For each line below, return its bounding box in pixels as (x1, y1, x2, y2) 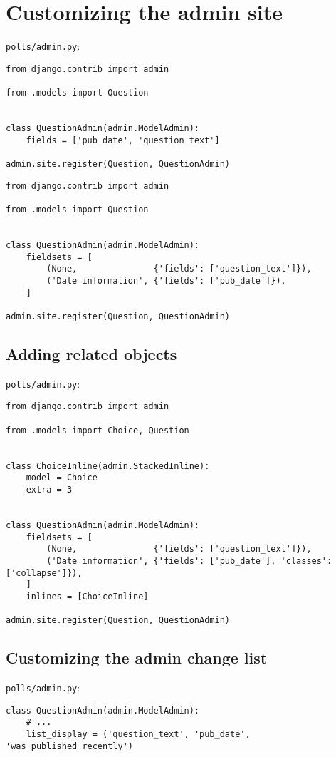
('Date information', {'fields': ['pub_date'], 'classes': (46, 555, 332, 566)
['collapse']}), (6, 567, 83, 578)
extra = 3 (26, 485, 73, 495)
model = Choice (26, 473, 98, 483)
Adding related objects (6, 342, 177, 364)
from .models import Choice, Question (6, 425, 189, 436)
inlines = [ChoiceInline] (26, 591, 149, 602)
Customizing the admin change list (6, 647, 268, 669)
